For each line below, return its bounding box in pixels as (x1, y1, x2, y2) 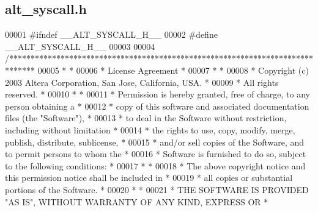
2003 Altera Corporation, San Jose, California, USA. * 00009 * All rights (5, 76, 279, 88)
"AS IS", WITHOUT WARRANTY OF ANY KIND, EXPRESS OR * (5, 195, 268, 208)
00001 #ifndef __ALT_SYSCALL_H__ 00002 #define (5, 28, 218, 41)
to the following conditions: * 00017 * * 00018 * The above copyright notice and (5, 159, 306, 172)
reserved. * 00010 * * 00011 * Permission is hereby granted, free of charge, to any (5, 88, 310, 101)
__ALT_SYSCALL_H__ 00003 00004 (5, 40, 155, 52)
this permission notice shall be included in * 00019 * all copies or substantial (5, 171, 293, 184)
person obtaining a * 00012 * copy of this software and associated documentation (5, 99, 309, 112)
